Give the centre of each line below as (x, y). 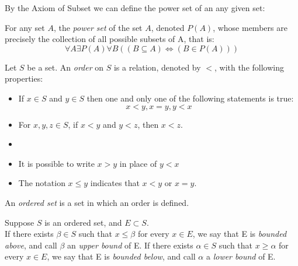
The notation (42, 183)
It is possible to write (56, 163)
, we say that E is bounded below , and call (121, 256)
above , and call (31, 245)
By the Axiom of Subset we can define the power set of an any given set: (135, 8)
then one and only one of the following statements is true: (190, 98)
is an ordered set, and (83, 222)
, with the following (249, 67)
